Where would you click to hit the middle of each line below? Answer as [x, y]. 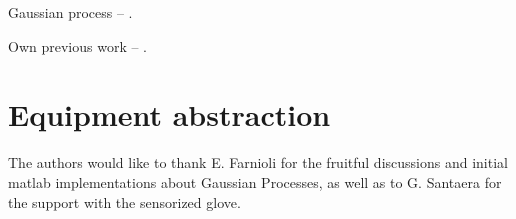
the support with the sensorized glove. [124, 201]
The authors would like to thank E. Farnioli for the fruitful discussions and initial [258, 162]
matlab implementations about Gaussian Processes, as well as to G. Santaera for [255, 181]
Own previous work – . [78, 45]
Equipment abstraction [169, 114]
